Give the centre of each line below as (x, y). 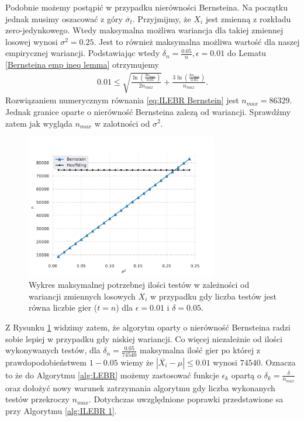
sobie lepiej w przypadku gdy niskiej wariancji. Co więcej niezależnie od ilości (144, 338)
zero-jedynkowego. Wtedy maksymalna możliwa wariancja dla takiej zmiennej (144, 30)
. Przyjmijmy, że (162, 18)
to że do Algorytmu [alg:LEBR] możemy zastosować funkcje (112, 375)
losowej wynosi (32, 41)
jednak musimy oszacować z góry (64, 18)
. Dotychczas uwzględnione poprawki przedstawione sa (186, 399)
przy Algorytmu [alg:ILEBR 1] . (61, 410)
